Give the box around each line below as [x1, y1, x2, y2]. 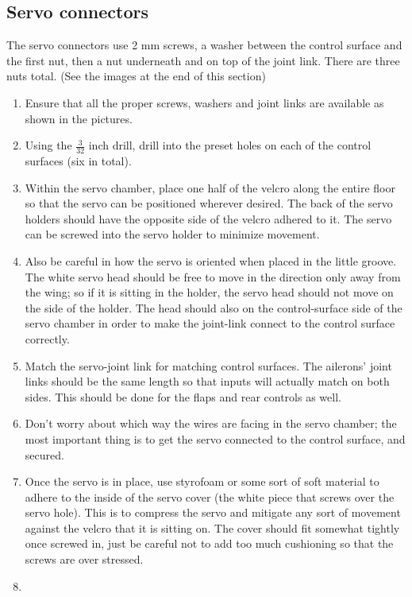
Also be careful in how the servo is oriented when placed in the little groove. [25, 252, 397, 269]
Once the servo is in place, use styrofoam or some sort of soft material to [25, 473, 379, 490]
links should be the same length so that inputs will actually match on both [25, 373, 390, 390]
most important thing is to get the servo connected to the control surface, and [25, 430, 406, 447]
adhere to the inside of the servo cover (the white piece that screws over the [25, 488, 395, 505]
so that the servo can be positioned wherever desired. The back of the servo [25, 195, 393, 211]
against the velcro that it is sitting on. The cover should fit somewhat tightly [25, 519, 400, 536]
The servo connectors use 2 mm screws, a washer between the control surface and [6, 37, 402, 53]
